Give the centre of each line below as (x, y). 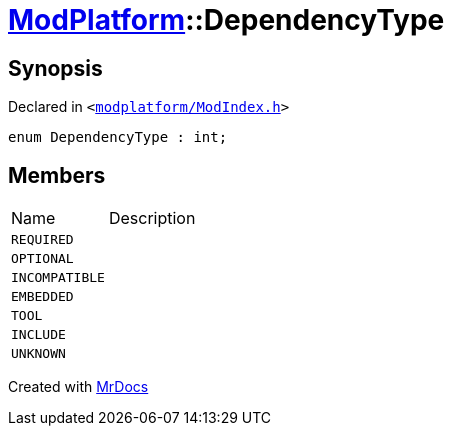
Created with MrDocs (78, 387)
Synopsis (55, 68)
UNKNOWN (38, 354)
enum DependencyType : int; (118, 137)
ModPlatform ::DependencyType (226, 20)
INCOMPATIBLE (58, 278)
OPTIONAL (42, 259)
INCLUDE (38, 335)
